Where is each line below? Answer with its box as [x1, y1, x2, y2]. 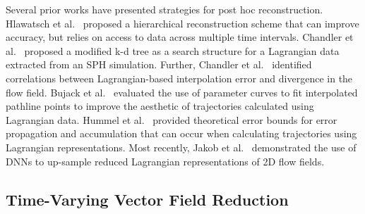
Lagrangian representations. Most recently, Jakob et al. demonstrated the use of [6, 139, 357, 154]
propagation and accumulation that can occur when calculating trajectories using [6, 126, 357, 141]
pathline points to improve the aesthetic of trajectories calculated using [6, 99, 314, 113]
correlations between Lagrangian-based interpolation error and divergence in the [6, 70, 353, 85]
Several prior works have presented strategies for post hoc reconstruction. [6, 2, 323, 16]
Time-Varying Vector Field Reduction [6, 188, 289, 210]
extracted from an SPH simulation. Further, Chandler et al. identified [6, 57, 312, 72]
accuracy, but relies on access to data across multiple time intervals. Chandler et [6, 30, 354, 44]
